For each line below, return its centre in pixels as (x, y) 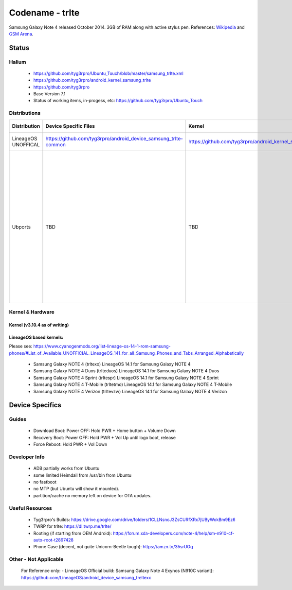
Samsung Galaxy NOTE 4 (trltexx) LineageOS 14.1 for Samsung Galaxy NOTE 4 (112, 364)
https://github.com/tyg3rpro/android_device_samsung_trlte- (114, 139)
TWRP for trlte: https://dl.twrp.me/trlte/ (72, 526)
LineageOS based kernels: (36, 337)
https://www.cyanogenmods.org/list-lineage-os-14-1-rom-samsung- (102, 346)
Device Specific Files (70, 126)
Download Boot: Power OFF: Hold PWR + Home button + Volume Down (105, 431)
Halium (18, 62)
